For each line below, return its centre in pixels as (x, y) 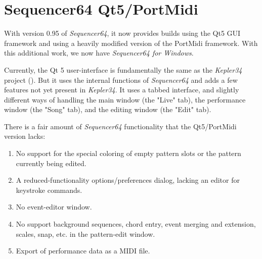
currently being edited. (51, 163)
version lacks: (25, 136)
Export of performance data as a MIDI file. (83, 251)
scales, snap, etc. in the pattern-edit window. (85, 234)
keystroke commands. (49, 190)
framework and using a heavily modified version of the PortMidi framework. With (131, 43)
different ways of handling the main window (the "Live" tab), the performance (125, 99)
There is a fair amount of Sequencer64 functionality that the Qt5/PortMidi (120, 126)
